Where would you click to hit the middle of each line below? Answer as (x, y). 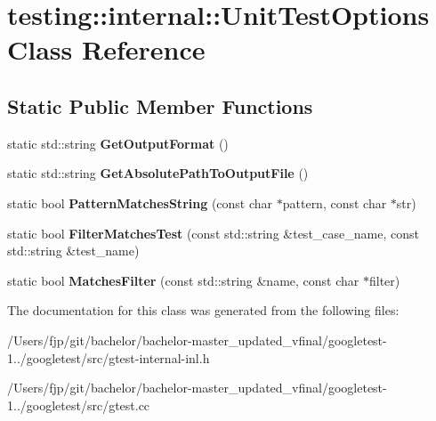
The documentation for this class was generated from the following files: (203, 310)
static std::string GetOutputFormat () (118, 143)
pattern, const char (335, 202)
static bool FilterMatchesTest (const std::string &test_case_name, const (213, 233)
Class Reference (106, 49)
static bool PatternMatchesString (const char (140, 202)
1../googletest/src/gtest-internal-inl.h (109, 357)
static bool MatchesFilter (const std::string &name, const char (183, 280)
